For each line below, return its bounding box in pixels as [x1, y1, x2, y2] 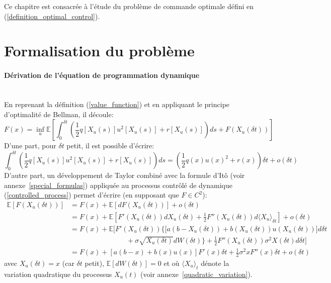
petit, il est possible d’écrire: [66, 140, 154, 151]
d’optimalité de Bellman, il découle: [4, 109, 114, 119]
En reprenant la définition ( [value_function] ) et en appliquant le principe [4, 99, 230, 109]
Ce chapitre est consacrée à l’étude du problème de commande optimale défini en [4, 1, 254, 11]
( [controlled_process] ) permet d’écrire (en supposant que [4, 190, 179, 200]
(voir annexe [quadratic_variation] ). [140, 268, 253, 279]
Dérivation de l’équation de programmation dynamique [4, 70, 200, 80]
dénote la [201, 257, 229, 268]
